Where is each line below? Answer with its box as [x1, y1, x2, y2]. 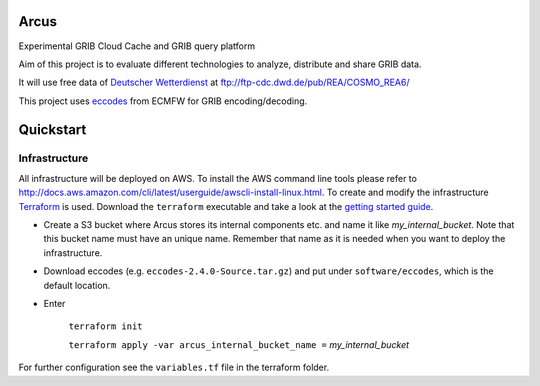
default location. [43, 279, 111, 291]
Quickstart [18, 121, 87, 138]
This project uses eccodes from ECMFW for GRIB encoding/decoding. [18, 95, 308, 107]
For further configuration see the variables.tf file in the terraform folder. [18, 361, 330, 374]
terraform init [68, 321, 144, 332]
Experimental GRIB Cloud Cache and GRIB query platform [18, 40, 255, 52]
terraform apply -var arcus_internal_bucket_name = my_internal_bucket [68, 338, 410, 350]
